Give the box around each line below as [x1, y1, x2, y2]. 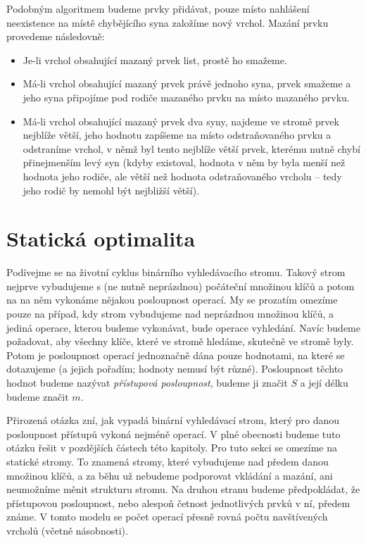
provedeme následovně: [6, 29, 105, 44]
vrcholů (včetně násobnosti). [6, 523, 128, 537]
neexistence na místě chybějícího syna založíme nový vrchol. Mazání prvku [6, 15, 329, 30]
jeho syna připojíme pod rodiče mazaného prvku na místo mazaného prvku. [23, 89, 350, 104]
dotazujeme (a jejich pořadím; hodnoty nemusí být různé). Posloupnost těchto [6, 361, 343, 376]
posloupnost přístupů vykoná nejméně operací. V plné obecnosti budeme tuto [6, 426, 341, 441]
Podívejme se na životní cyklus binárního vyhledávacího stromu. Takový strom [6, 265, 346, 280]
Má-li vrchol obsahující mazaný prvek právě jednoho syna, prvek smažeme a [23, 76, 351, 91]
